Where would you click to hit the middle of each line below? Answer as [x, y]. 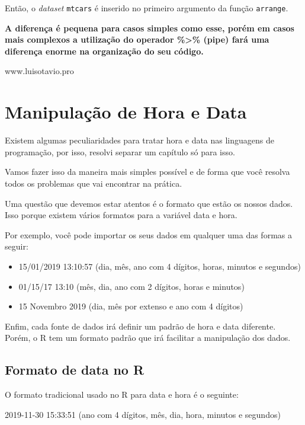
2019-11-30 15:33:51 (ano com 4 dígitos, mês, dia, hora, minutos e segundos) [143, 414]
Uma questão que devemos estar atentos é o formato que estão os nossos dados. [149, 203]
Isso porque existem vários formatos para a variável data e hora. [121, 215]
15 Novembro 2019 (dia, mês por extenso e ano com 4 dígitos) [131, 306]
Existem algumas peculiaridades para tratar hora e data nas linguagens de [140, 140]
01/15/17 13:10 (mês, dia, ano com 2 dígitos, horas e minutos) [131, 286]
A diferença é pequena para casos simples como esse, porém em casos [150, 28]
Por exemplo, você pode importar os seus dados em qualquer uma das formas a [148, 234]
